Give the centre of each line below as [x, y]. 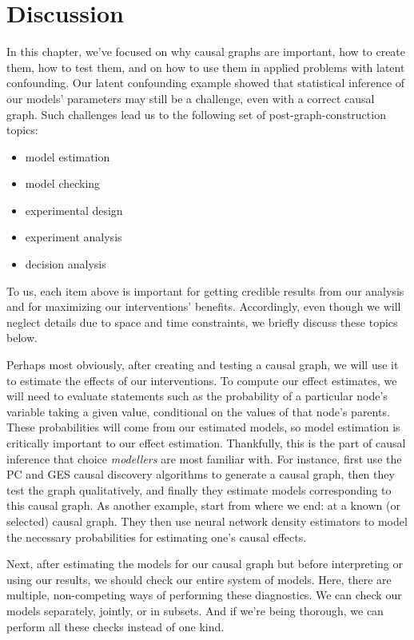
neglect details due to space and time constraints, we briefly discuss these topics [202, 322]
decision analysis [66, 264]
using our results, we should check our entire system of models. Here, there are [199, 579]
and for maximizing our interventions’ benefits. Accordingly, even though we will [204, 306]
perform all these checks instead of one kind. [115, 626]
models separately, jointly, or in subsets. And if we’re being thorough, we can [195, 610]
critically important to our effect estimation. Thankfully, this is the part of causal [206, 443]
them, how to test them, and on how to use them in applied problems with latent [206, 67]
